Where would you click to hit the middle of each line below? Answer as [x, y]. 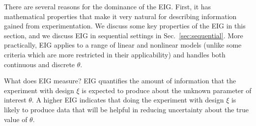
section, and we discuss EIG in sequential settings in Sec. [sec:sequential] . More [124, 35]
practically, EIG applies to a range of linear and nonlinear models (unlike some [123, 45]
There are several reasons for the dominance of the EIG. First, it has [108, 6]
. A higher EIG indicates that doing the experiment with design [128, 100]
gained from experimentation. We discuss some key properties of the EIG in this [125, 26]
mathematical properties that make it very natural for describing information [120, 16]
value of [16, 119]
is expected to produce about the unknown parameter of [167, 90]
